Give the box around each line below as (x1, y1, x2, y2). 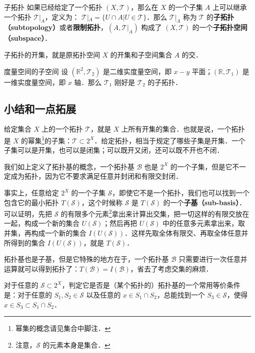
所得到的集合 (4, 237, 45, 247)
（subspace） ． (4, 33, 51, 43)
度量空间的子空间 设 (4, 66, 68, 76)
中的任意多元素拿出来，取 (162, 218, 245, 228)
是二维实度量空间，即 (102, 66, 172, 76)
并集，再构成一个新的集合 (4, 228, 86, 238)
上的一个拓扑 (41, 124, 83, 134)
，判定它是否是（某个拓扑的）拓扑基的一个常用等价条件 (61, 280, 240, 290)
